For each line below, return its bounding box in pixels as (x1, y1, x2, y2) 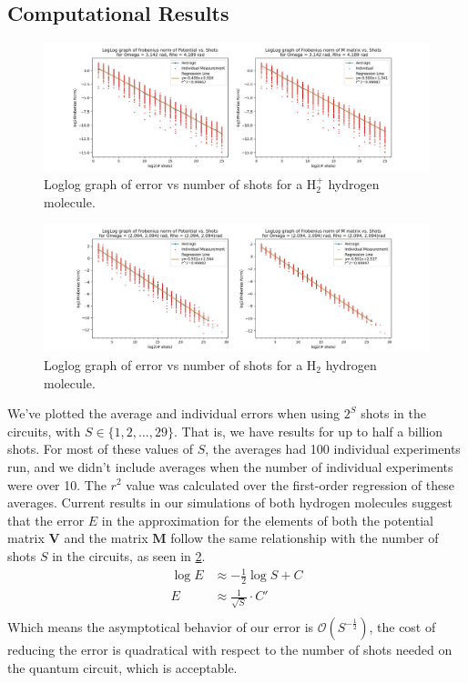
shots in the (361, 404, 426, 423)
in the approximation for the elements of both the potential (101, 510, 433, 529)
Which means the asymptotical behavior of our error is (7, 618, 314, 637)
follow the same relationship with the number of (170, 528, 439, 547)
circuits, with (7, 421, 81, 440)
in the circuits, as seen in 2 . (52, 546, 206, 565)
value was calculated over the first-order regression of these (126, 475, 454, 494)
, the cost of (369, 618, 436, 637)
